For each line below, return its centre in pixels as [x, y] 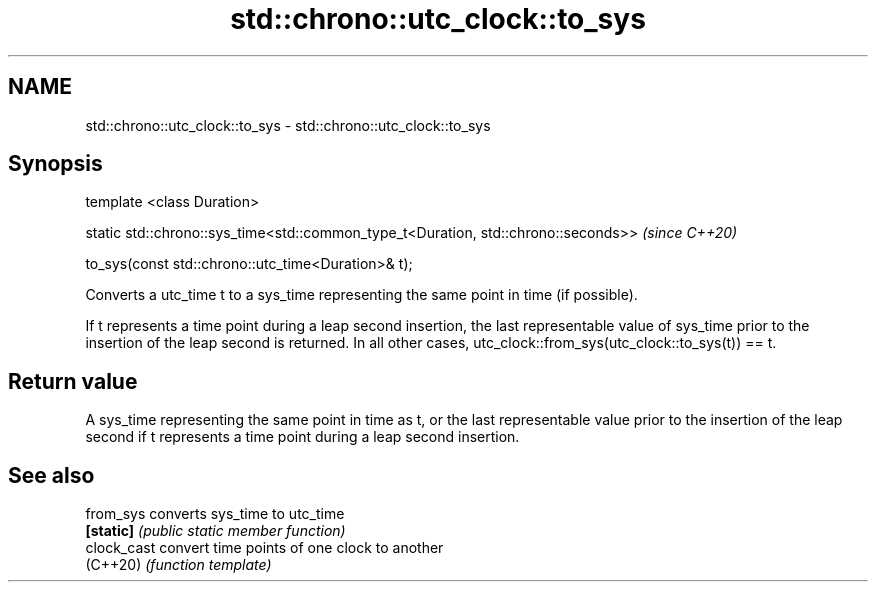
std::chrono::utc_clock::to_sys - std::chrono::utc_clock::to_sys [288, 125]
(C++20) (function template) [178, 565]
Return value [73, 381]
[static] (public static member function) [215, 531]
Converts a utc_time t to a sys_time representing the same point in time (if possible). [361, 295]
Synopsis [55, 164]
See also [51, 475]
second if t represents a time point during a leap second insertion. [302, 437]
